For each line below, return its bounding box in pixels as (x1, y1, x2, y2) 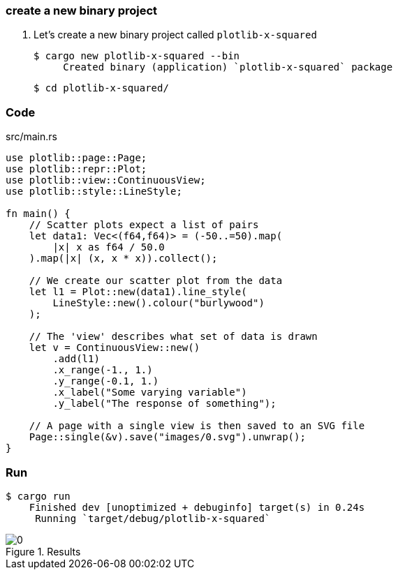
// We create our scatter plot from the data (29, 275, 283, 287)
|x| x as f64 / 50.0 (52, 241, 165, 253)
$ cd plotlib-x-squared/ (34, 82, 169, 94)
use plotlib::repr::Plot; (6, 163, 147, 175)
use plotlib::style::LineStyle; (6, 186, 182, 197)
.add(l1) (52, 353, 100, 365)
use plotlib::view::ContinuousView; (6, 174, 206, 186)
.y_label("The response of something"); (52, 398, 277, 410)
